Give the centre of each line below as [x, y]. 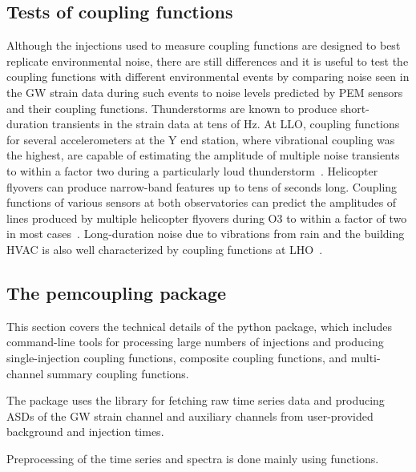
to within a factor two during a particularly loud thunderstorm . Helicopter [192, 170]
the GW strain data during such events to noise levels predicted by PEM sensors [205, 92]
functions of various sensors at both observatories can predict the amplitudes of [202, 202]
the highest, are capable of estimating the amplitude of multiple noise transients [203, 155]
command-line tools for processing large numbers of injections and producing [195, 342]
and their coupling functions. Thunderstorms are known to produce [172, 108]
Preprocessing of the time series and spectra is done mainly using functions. [193, 458]
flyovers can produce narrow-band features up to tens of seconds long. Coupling [202, 186]
